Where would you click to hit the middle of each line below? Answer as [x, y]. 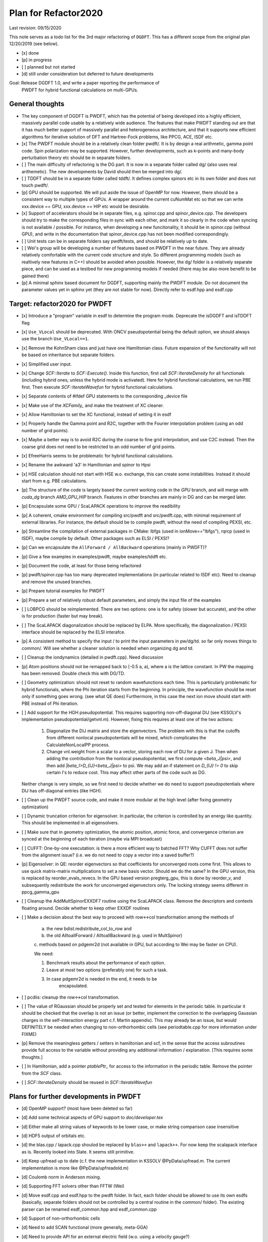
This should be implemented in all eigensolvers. [70, 823]
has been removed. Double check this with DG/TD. [73, 674]
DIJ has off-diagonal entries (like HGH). [62, 790]
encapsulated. [73, 986]
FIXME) [29, 1034]
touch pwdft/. [35, 185]
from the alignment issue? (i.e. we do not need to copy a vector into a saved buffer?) [108, 855]
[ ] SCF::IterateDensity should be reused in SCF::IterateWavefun [87, 1082]
